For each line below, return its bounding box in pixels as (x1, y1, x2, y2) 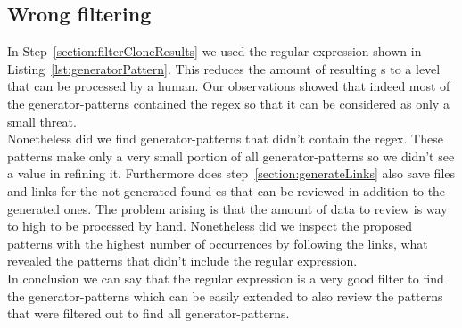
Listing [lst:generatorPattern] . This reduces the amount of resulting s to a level (7, 59, 441, 78)
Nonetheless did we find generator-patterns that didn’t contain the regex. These (7, 129, 443, 148)
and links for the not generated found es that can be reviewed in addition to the (7, 181, 446, 200)
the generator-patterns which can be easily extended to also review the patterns (7, 286, 443, 305)
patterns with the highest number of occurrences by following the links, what (7, 234, 428, 252)
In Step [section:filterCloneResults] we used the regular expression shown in (7, 42, 422, 61)
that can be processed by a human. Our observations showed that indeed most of (7, 77, 450, 95)
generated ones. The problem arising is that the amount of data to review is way (7, 199, 448, 217)
